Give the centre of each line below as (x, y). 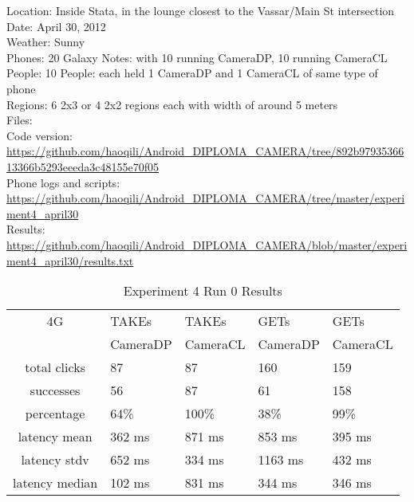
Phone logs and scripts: (63, 182)
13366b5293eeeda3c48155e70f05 (83, 166)
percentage (55, 414)
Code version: (39, 135)
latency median (55, 483)
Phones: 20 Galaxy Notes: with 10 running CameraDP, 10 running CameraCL (197, 57)
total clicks (55, 367)
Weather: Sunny (46, 42)
